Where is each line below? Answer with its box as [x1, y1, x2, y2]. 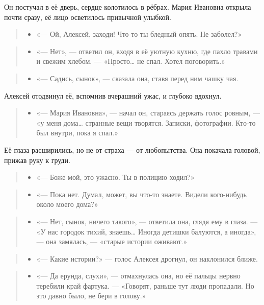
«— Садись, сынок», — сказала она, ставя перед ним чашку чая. [36, 73, 239, 83]
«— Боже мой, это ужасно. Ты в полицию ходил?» [36, 172, 195, 182]
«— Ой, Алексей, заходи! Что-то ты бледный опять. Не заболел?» [36, 29, 242, 39]
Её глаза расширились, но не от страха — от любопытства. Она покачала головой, [4, 144, 260, 155]
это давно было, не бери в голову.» [36, 290, 146, 301]
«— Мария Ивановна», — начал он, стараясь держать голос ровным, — [36, 107, 260, 118]
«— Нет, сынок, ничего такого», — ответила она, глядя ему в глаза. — [36, 216, 258, 226]
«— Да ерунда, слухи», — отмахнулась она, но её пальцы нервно [36, 270, 241, 281]
